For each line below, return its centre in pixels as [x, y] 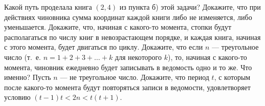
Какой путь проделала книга [48, 7]
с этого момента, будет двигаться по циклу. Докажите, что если [104, 47]
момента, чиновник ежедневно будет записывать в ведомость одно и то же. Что [128, 67]
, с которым [232, 77]
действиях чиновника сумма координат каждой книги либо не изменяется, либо [128, 17]
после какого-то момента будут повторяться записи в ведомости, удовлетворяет [127, 87]
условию [17, 97]
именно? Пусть [28, 77]
